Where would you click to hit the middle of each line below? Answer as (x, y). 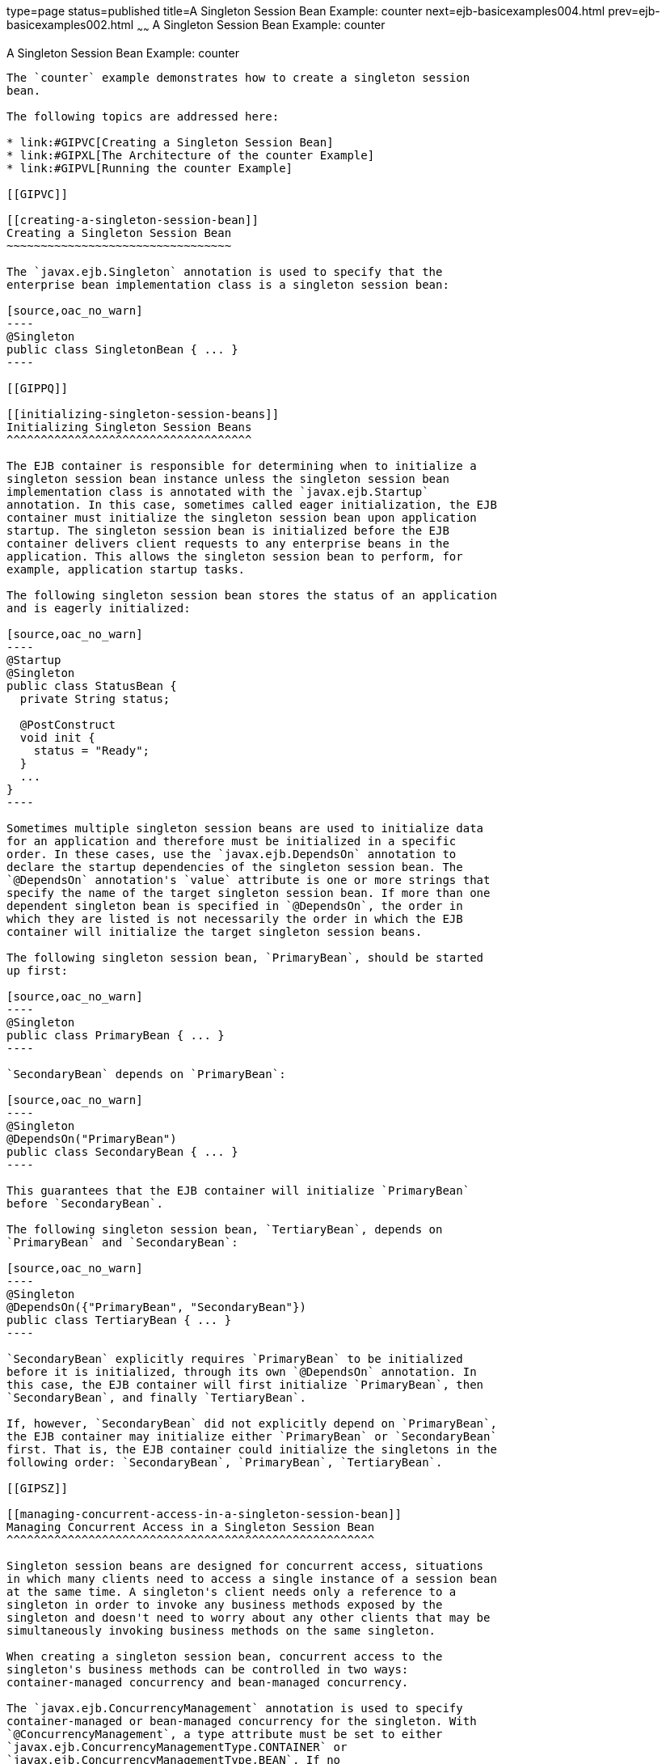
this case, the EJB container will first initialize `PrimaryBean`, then (245, 1384)
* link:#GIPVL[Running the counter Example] (150, 168)
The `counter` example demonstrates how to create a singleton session (238, 77)
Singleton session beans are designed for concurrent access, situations (245, 1565)
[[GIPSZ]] (37, 1488)
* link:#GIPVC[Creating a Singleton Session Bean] (170, 142)
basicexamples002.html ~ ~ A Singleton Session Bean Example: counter (196, 26)
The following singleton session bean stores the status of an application (252, 595)
